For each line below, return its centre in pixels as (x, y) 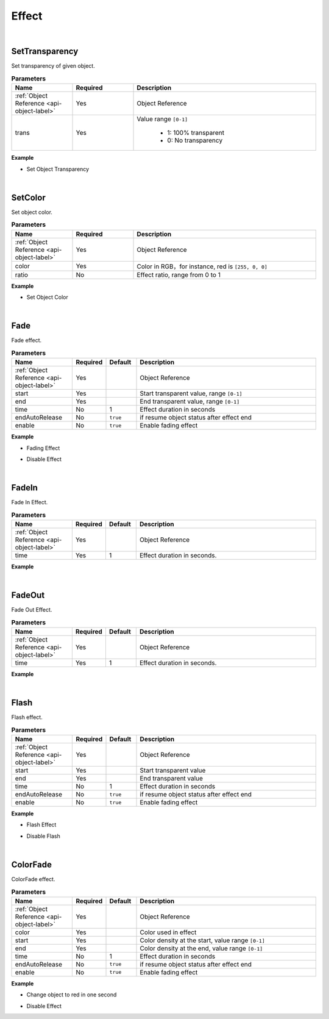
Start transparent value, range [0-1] (191, 393)
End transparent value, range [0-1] (190, 401)
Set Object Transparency (58, 169)
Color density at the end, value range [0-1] (201, 948)
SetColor (28, 197)
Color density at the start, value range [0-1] (202, 940)
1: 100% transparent (196, 133)
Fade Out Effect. (32, 610)
